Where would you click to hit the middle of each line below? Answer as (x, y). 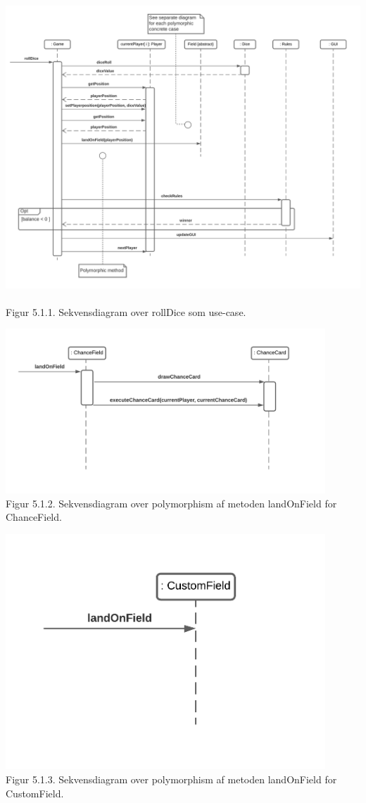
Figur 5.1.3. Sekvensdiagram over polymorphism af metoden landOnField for (171, 779)
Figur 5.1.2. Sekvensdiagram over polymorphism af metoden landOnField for (171, 503)
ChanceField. (34, 517)
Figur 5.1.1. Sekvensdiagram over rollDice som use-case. (126, 311)
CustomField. (35, 793)
